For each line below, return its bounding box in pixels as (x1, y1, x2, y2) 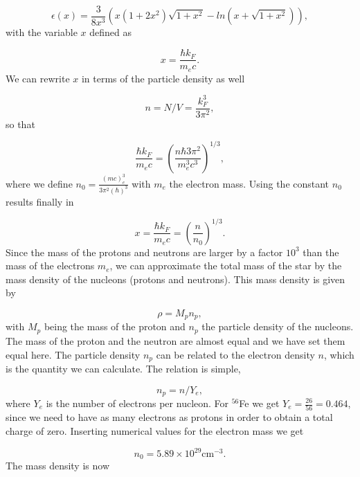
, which (323, 347, 354, 361)
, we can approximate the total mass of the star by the (109, 258, 342, 273)
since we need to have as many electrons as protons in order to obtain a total (6, 410, 333, 424)
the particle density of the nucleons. (201, 319, 354, 334)
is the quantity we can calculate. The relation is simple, (6, 361, 241, 375)
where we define (6, 176, 73, 190)
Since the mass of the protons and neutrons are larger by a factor (6, 244, 283, 259)
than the (303, 244, 339, 259)
